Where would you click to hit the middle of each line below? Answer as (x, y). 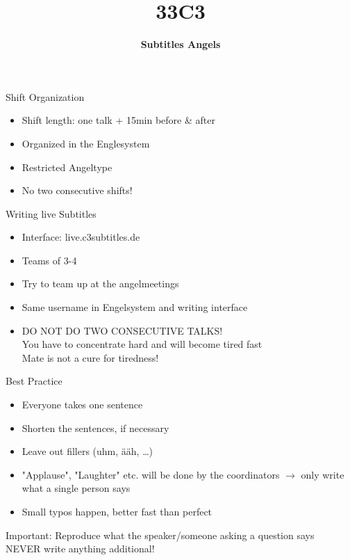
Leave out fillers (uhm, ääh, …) (87, 451)
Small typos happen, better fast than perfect (117, 511)
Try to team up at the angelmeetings (100, 283)
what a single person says (76, 488)
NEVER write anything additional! (80, 549)
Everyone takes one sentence (82, 405)
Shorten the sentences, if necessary (95, 427)
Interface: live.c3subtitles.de (81, 237)
